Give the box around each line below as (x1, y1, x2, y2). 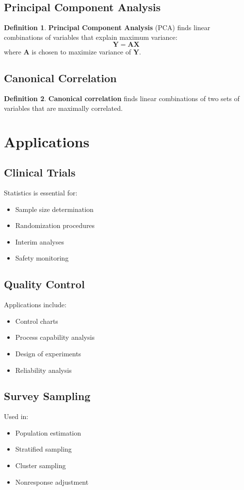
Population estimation (15, 427, 81, 437)
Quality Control (4, 277, 85, 292)
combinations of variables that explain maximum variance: (4, 32, 178, 42)
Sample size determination (15, 204, 94, 214)
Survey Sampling (4, 388, 91, 403)
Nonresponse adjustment (15, 476, 89, 487)
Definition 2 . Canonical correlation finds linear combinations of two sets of (4, 93, 240, 104)
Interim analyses (15, 236, 64, 246)
